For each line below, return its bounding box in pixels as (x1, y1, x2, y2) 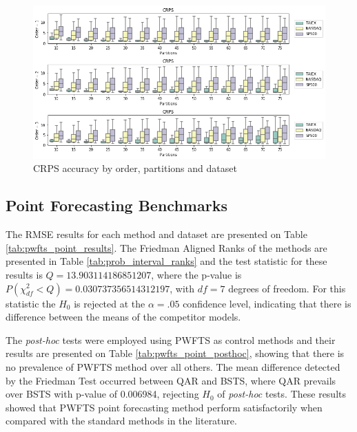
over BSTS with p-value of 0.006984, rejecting (6, 387, 199, 401)
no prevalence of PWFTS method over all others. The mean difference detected (6, 359, 340, 374)
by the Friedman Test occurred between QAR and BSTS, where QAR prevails (6, 373, 336, 387)
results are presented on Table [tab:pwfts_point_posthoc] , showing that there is (6, 346, 345, 360)
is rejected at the (74, 296, 145, 310)
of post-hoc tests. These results (217, 387, 346, 401)
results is (6, 267, 43, 281)
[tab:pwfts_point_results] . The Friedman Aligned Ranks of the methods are (6, 240, 327, 255)
